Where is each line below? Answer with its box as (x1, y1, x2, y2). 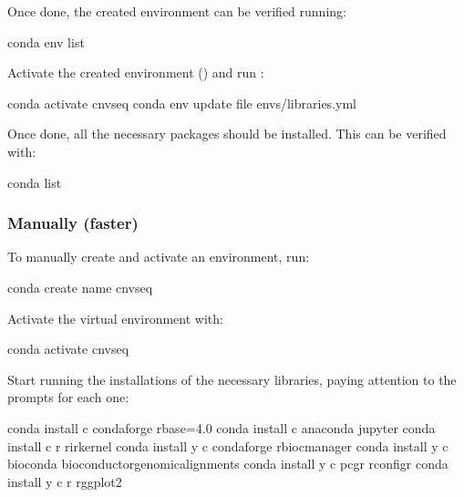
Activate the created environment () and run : (7, 63, 264, 82)
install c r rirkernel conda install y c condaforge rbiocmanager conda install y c (7, 436, 449, 455)
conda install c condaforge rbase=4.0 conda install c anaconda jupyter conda (7, 418, 436, 437)
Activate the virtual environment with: (7, 308, 223, 327)
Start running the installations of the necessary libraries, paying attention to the (7, 369, 457, 388)
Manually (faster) (7, 212, 139, 234)
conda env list (7, 32, 85, 51)
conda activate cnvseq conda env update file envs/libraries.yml (7, 93, 356, 112)
